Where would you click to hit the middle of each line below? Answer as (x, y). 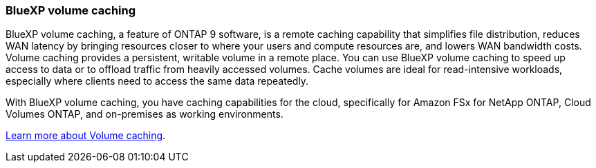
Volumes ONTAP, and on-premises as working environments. (145, 114)
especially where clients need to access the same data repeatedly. (157, 81)
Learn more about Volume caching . (86, 136)
